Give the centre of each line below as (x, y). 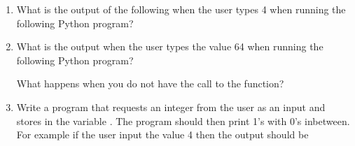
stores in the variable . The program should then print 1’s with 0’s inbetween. (183, 121)
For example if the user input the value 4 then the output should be (162, 134)
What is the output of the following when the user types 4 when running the (181, 9)
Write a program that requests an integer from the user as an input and (171, 107)
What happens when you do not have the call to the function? (150, 83)
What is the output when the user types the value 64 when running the (170, 46)
